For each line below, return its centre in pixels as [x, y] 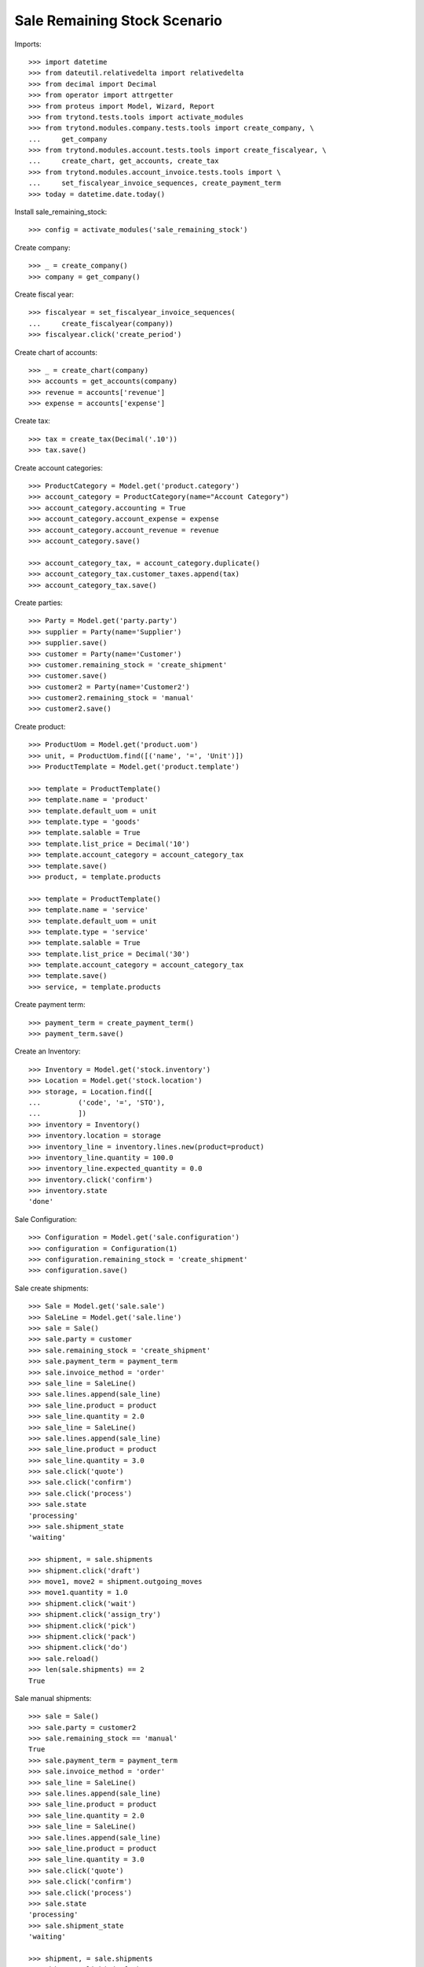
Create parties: [38, 603]
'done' [41, 1201]
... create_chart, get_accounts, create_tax [124, 161]
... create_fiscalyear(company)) [101, 323]
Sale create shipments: [52, 1288]
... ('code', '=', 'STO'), [97, 1102]
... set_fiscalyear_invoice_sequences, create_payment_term [155, 183]
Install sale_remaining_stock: [61, 212]
